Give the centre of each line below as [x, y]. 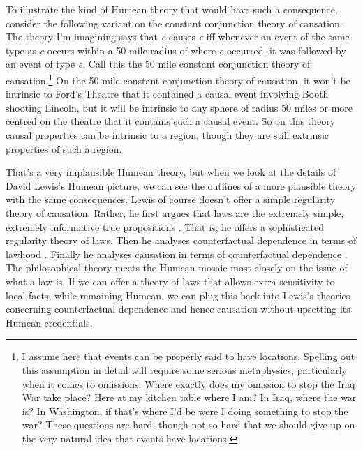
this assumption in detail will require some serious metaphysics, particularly [184, 369]
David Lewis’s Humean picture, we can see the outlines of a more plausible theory [181, 185]
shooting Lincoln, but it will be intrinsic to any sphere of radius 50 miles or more [179, 107]
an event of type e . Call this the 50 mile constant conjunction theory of [158, 64]
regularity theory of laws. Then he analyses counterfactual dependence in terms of [181, 240]
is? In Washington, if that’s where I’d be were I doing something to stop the [185, 411]
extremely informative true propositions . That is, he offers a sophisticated [165, 226]
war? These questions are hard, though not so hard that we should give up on [188, 425]
